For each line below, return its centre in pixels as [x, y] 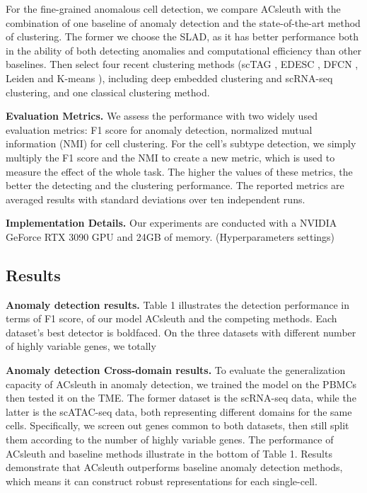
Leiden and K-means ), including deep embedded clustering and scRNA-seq [169, 78]
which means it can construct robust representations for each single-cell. [162, 481]
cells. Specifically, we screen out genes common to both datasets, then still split [177, 425]
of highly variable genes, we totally [81, 346]
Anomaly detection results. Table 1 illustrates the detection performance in [178, 304]
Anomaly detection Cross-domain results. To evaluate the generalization [176, 370]
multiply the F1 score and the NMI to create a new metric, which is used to [170, 157]
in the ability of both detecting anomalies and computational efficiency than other [183, 50]
